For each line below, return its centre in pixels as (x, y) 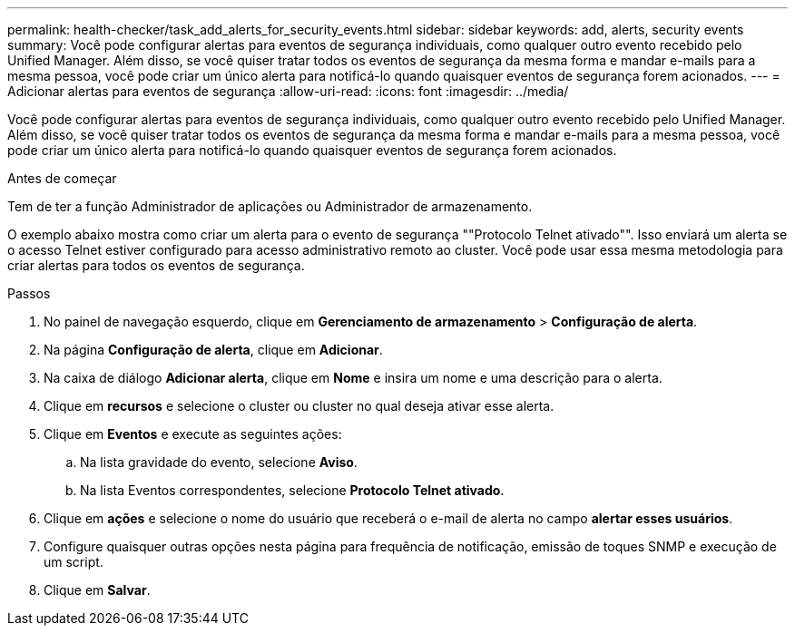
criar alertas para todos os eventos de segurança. (156, 265)
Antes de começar (62, 178)
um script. (74, 562)
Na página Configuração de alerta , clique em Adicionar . (213, 350)
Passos (29, 293)
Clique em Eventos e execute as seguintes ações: (193, 434)
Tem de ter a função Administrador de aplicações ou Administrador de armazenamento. (270, 206)
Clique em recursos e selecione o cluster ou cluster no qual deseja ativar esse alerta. (299, 406)
